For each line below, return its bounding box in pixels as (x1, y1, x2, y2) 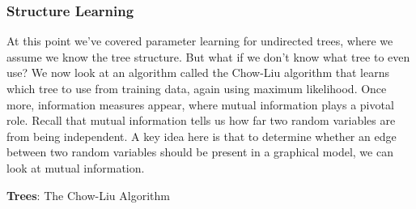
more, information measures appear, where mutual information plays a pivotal (6, 96, 394, 113)
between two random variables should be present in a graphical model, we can (6, 143, 393, 160)
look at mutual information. (6, 159, 145, 176)
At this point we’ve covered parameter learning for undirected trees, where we (6, 32, 393, 49)
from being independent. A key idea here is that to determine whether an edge (6, 127, 397, 144)
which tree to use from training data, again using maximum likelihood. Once (6, 80, 387, 96)
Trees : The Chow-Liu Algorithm (6, 186, 170, 203)
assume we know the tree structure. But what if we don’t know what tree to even (6, 48, 410, 65)
